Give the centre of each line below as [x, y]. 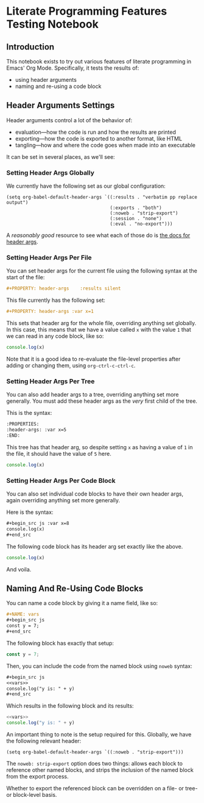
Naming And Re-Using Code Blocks [75, 589]
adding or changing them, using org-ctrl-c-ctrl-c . [71, 365]
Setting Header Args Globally [50, 172]
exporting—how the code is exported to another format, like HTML [99, 138]
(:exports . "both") [136, 208]
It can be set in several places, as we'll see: [61, 156]
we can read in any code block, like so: [55, 336]
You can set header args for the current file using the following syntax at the [102, 271]
